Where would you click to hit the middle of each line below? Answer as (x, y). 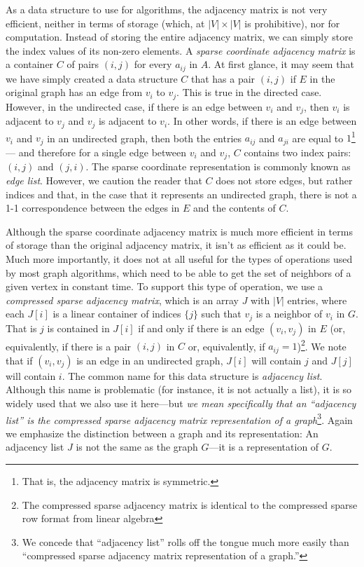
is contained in (78, 328)
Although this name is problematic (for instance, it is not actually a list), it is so (179, 389)
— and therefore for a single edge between (96, 152)
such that (221, 314)
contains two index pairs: (297, 152)
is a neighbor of (289, 314)
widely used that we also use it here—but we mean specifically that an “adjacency (181, 403)
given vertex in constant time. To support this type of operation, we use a (164, 286)
